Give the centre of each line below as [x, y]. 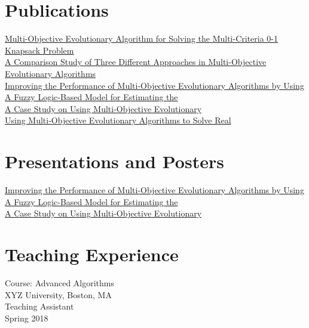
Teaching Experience [92, 254]
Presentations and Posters [114, 161]
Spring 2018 [27, 318]
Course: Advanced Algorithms [60, 282]
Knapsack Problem [39, 50]
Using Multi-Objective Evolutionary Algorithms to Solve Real [118, 120]
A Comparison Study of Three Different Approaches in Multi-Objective [136, 62]
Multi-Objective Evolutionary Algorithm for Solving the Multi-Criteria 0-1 [142, 38]
